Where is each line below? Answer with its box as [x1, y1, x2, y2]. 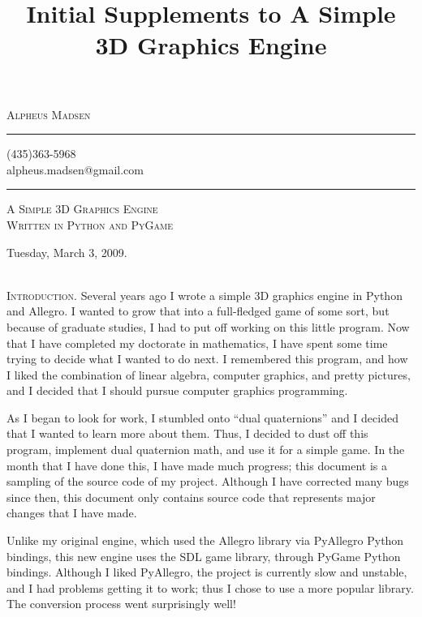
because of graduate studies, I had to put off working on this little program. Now [6, 318, 410, 335]
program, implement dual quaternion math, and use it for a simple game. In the [6, 441, 405, 458]
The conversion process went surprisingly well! [6, 595, 236, 612]
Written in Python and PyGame [6, 216, 174, 233]
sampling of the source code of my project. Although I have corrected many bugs [6, 473, 409, 490]
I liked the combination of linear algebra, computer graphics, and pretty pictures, [6, 366, 411, 383]
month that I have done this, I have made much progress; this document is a [6, 456, 388, 473]
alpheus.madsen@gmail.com [6, 161, 144, 178]
